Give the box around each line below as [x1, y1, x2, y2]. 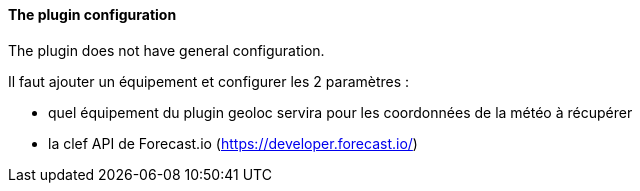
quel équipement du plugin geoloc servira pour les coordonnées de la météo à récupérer [48, 103, 633, 121]
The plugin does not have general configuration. [8, 41, 325, 59]
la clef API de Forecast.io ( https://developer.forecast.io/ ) [48, 134, 418, 152]
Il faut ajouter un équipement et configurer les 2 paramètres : [8, 72, 410, 90]
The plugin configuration [8, 6, 177, 23]
